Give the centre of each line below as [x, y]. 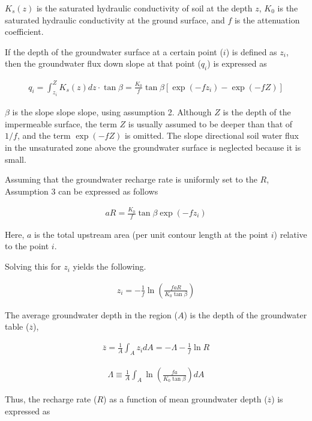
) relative [290, 234]
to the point [27, 246]
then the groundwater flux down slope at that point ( [103, 63]
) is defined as [251, 51]
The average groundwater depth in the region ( [91, 314]
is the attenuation [267, 20]
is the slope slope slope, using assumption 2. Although [112, 112]
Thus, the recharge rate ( [51, 399]
